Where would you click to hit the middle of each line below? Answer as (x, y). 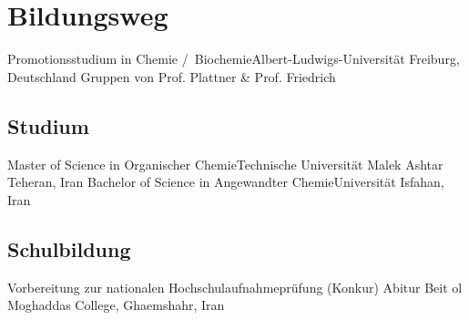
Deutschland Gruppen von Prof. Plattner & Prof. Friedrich (172, 76)
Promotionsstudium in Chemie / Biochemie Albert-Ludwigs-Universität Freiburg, (234, 59)
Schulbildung (69, 248)
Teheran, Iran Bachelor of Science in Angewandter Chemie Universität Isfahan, (226, 182)
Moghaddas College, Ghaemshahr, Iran (116, 305)
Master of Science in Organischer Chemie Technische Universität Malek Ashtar (225, 164)
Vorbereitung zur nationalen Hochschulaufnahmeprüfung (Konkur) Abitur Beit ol (235, 287)
